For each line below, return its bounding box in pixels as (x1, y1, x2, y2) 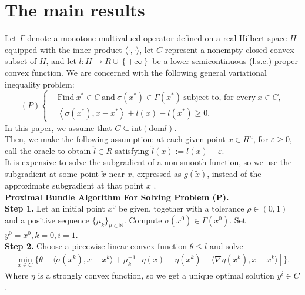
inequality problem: (5, 78, 75, 90)
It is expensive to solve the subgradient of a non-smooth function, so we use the (5, 156, 292, 168)
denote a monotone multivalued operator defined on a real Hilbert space (27, 32, 287, 44)
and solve (209, 240, 243, 252)
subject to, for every (183, 93, 256, 102)
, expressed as (132, 167, 182, 180)
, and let (46, 55, 76, 67)
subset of (5, 55, 37, 67)
